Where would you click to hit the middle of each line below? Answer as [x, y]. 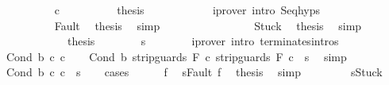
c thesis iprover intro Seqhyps [187, 10]
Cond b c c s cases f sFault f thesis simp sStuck [194, 72]
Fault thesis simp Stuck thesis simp [208, 25]
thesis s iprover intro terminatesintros [203, 41]
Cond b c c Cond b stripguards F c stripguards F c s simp [176, 56]
